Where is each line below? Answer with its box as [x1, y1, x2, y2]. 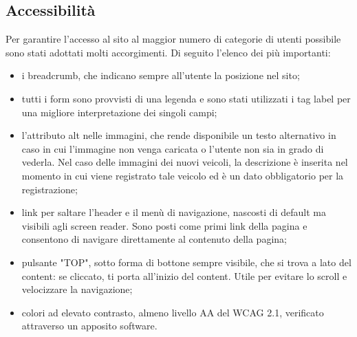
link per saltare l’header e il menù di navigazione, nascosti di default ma [21, 205, 326, 219]
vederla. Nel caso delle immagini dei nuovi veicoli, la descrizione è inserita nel [21, 155, 348, 169]
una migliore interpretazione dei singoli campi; [21, 105, 217, 119]
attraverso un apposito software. [21, 318, 158, 333]
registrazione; [21, 182, 78, 196]
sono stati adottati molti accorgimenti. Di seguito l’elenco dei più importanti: [6, 45, 331, 59]
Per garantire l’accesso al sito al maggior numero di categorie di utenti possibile [6, 32, 341, 46]
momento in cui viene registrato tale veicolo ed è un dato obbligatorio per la [21, 168, 344, 182]
